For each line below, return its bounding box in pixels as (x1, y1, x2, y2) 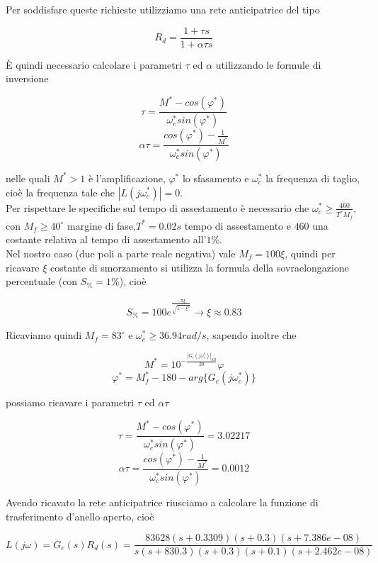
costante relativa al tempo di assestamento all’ (6, 232, 207, 247)
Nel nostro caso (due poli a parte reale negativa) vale (6, 246, 236, 261)
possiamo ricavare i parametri (6, 395, 134, 410)
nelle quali (6, 170, 50, 185)
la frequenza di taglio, (265, 170, 360, 185)
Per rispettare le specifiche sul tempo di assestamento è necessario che (6, 200, 309, 215)
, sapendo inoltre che (206, 328, 297, 342)
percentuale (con (6, 274, 78, 289)
